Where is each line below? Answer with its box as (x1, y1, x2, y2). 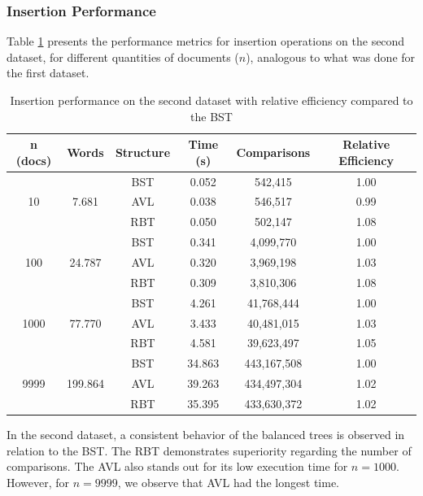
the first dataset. (7, 64, 89, 81)
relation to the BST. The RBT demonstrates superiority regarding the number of (7, 442, 412, 459)
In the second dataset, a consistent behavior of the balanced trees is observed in (7, 426, 405, 442)
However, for (7, 473, 70, 490)
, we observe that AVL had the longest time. (117, 473, 339, 490)
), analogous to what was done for (246, 48, 416, 65)
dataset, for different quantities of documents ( (7, 48, 239, 65)
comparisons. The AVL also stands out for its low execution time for (7, 458, 348, 475)
